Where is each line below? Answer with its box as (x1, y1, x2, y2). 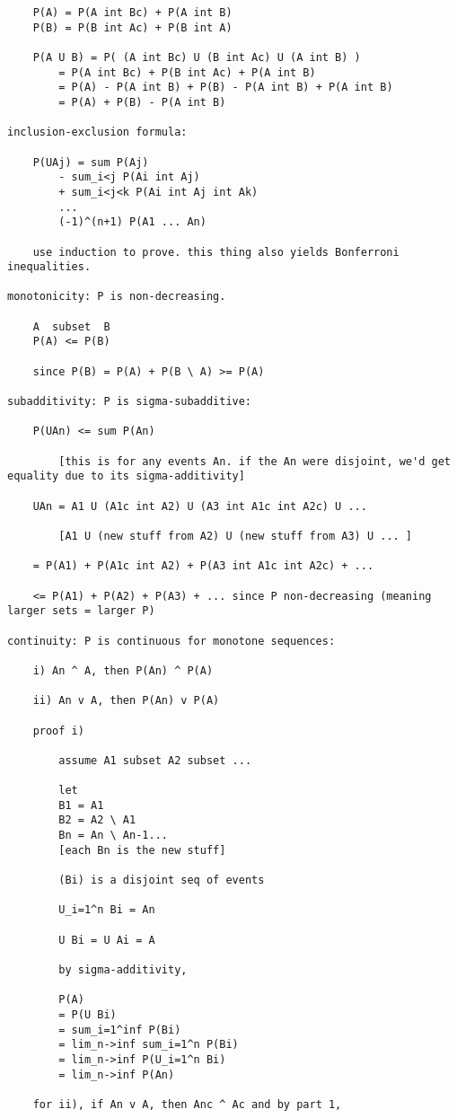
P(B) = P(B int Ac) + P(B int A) (32, 21, 233, 34)
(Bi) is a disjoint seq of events (58, 874, 265, 887)
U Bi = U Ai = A (58, 933, 155, 946)
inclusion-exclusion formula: (7, 126, 188, 139)
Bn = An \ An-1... (58, 829, 168, 842)
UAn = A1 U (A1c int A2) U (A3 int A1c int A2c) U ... (32, 499, 367, 513)
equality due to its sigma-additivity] (7, 470, 245, 483)
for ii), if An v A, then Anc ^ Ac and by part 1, (32, 1097, 342, 1111)
